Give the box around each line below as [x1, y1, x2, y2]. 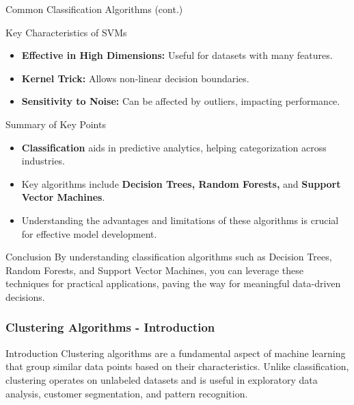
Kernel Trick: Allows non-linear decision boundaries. [21, 71, 249, 85]
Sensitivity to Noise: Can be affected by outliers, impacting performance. [21, 94, 340, 108]
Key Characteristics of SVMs [5, 25, 127, 39]
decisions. [5, 289, 45, 304]
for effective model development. [21, 226, 157, 241]
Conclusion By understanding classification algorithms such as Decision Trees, [5, 249, 332, 264]
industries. [21, 154, 66, 168]
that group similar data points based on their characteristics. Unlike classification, [5, 359, 349, 373]
